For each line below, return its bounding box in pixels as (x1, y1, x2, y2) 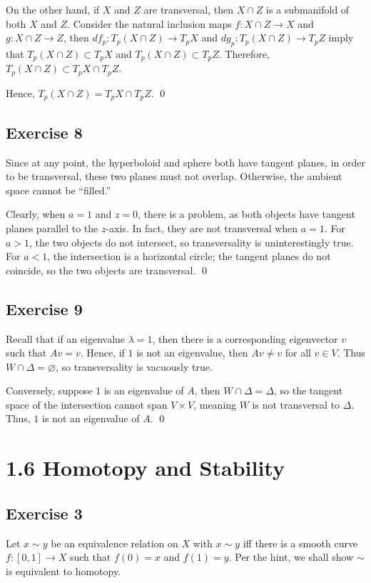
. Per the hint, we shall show (228, 549, 354, 564)
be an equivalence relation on (51, 535, 178, 550)
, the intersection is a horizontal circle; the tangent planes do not (47, 249, 331, 264)
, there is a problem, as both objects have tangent (138, 206, 355, 221)
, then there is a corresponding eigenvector (152, 331, 338, 346)
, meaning (193, 397, 237, 412)
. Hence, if (80, 345, 125, 360)
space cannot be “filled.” (6, 182, 111, 197)
